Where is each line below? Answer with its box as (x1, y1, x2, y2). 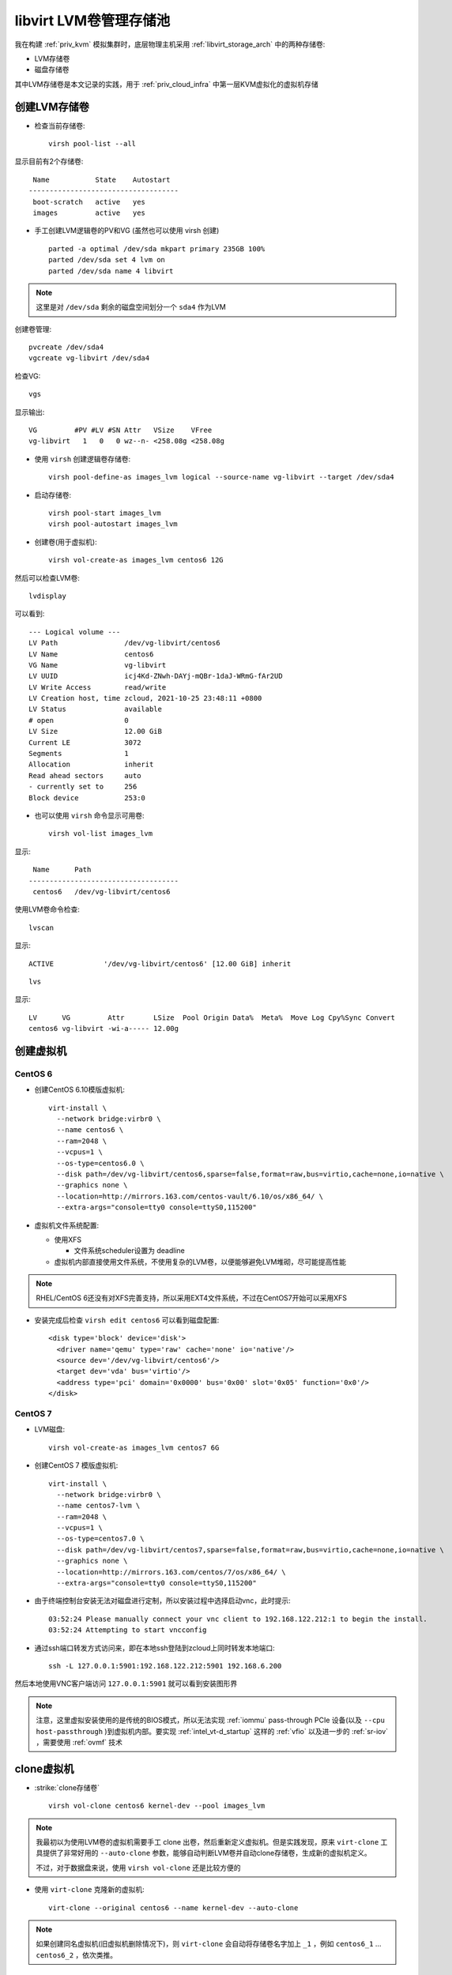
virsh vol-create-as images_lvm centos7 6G (48, 1443, 220, 1452)
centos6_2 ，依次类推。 (36, 1950, 118, 1959)
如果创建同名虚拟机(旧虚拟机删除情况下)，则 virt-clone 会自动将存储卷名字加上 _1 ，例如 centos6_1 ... (36, 1939, 382, 1949)
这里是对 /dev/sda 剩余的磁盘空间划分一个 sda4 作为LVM (36, 303, 227, 312)
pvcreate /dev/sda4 (28, 343, 104, 352)
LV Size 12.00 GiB (28, 727, 162, 736)
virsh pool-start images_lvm (48, 509, 161, 517)
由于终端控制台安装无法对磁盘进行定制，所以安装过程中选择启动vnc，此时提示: (34, 1596, 292, 1605)
